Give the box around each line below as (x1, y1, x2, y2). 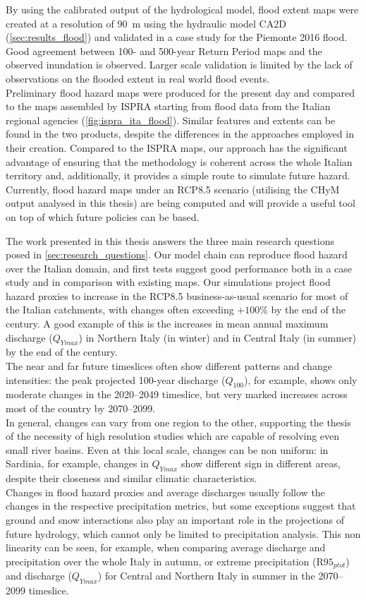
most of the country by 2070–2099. (6, 401, 156, 416)
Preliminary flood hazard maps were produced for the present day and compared (6, 85, 355, 100)
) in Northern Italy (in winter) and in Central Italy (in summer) (78, 330, 357, 344)
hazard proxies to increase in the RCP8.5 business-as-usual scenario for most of (6, 288, 348, 303)
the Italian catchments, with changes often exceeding (6, 302, 234, 317)
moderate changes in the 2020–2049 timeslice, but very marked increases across (6, 387, 348, 402)
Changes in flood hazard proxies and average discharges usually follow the (6, 484, 325, 499)
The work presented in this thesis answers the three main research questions (6, 233, 334, 248)
